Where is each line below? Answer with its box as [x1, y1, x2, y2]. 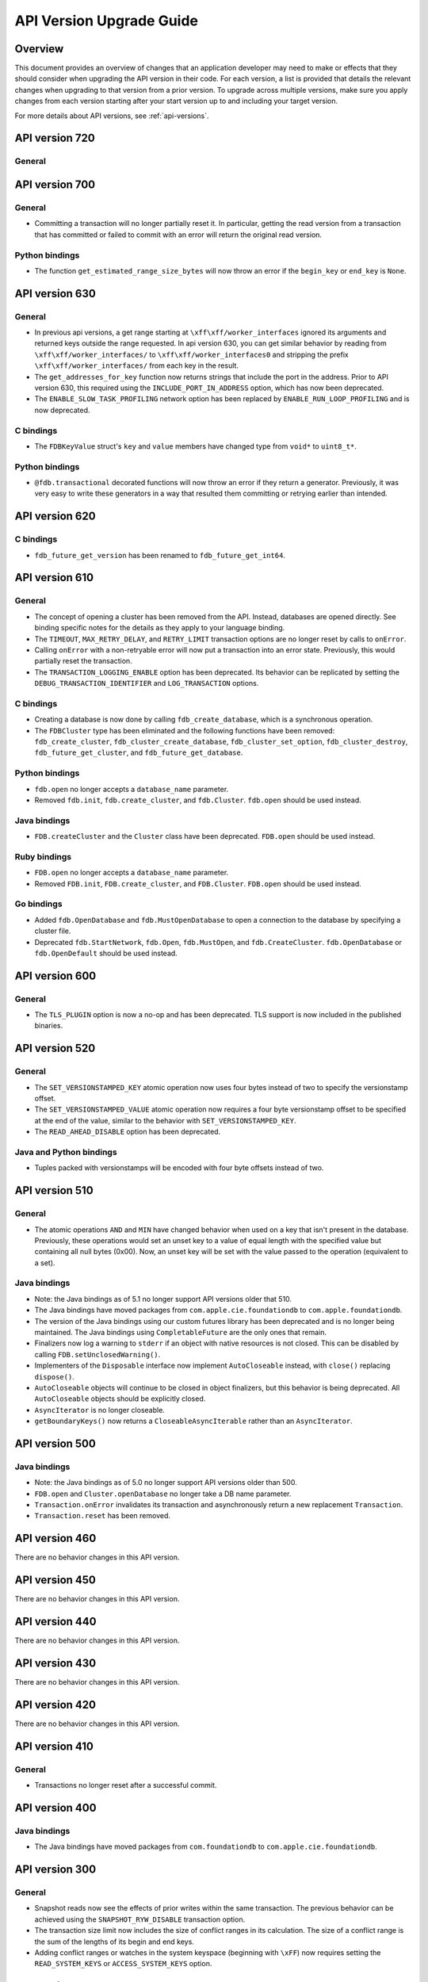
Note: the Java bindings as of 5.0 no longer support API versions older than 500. [34, 1478, 297, 1487]
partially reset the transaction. [34, 656, 132, 666]
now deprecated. [34, 405, 90, 415]
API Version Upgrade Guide [14, 12, 198, 29]
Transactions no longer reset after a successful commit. [34, 1781, 217, 1790]
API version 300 [14, 1863, 97, 1877]
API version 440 [14, 1615, 97, 1628]
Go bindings [14, 898, 63, 909]
